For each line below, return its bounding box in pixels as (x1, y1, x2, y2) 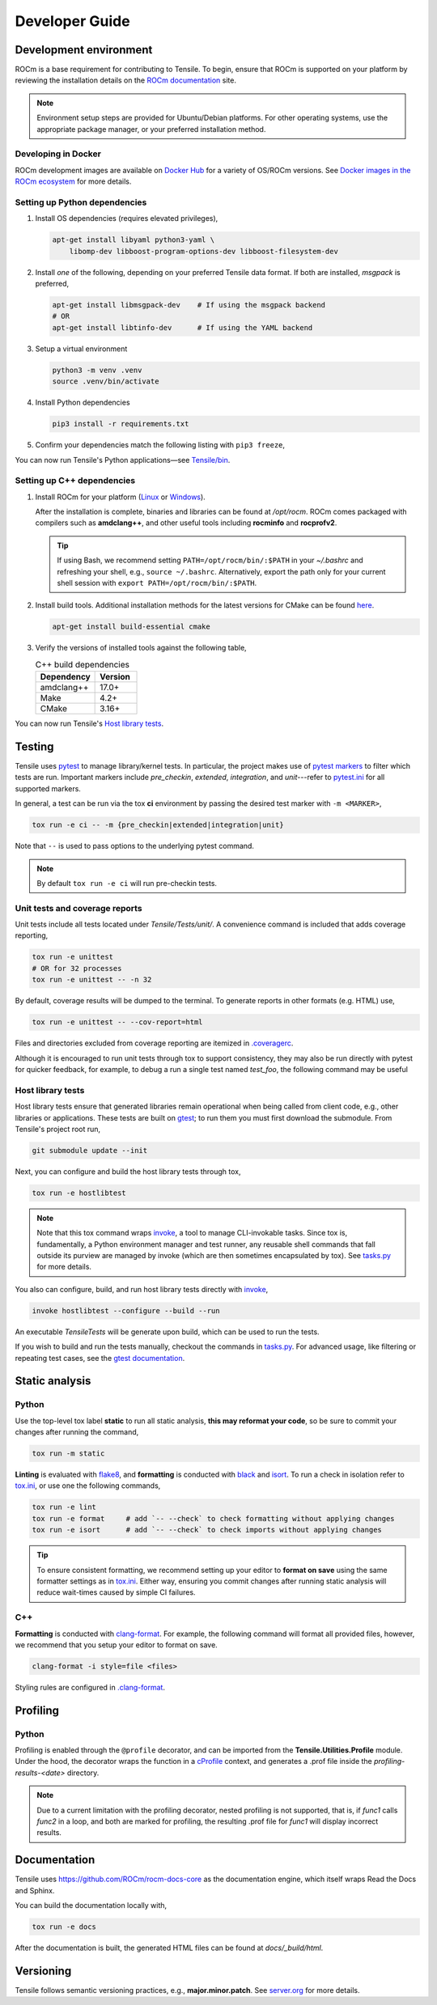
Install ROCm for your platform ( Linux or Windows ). (35, 492, 206, 502)
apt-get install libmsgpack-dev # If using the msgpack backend (52, 300, 326, 310)
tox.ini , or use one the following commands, (15, 1481, 161, 1490)
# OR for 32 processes (32, 964, 122, 973)
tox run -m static (32, 1449, 105, 1458)
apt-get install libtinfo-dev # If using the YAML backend (52, 323, 313, 332)
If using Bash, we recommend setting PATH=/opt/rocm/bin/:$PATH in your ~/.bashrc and (57, 555, 363, 566)
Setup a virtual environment (35, 344, 128, 354)
